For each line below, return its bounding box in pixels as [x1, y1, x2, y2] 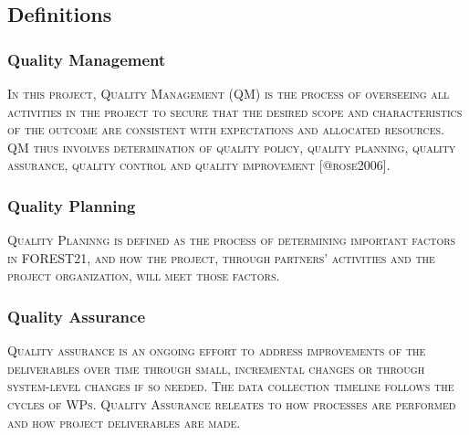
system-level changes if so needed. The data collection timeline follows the [7, 377, 454, 396]
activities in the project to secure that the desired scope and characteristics [7, 101, 463, 121]
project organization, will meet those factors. [7, 266, 280, 285]
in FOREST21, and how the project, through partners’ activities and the [7, 248, 435, 267]
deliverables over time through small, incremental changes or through [7, 358, 425, 377]
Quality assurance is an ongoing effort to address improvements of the [7, 341, 426, 360]
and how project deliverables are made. [7, 412, 241, 431]
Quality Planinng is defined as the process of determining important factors [7, 230, 456, 249]
